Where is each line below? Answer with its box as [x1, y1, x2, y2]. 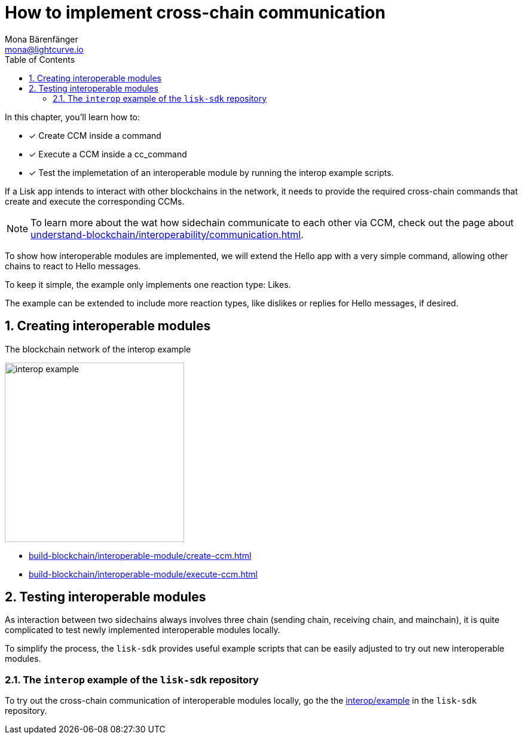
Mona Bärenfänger [5, 34, 78, 44]
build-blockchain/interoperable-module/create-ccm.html [29, 550, 252, 561]
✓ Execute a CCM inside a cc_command [29, 148, 187, 159]
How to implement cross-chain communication [5, 2, 386, 23]
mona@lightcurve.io [5, 44, 84, 54]
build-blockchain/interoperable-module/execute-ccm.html [29, 568, 258, 579]
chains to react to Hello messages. [5, 260, 141, 271]
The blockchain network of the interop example [5, 343, 191, 354]
